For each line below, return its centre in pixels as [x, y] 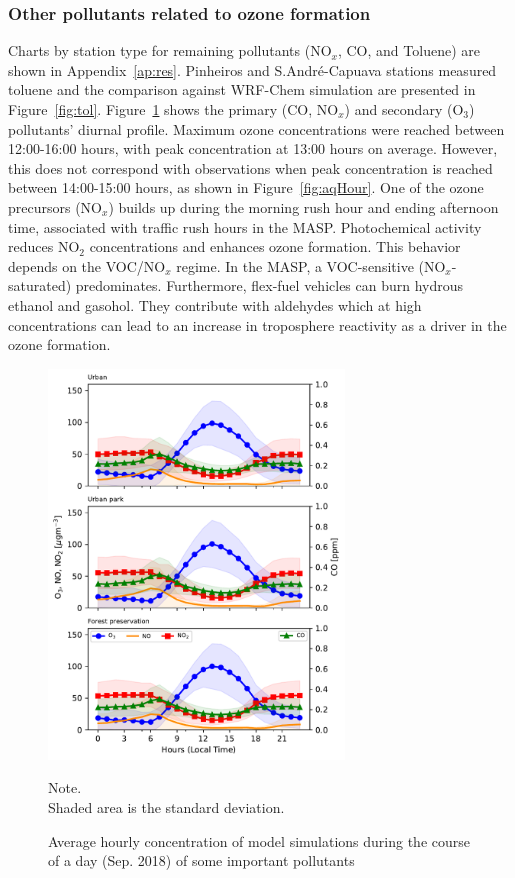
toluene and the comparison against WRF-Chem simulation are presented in [242, 89]
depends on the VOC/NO [87, 265]
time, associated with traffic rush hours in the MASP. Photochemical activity [245, 226]
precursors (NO [55, 206]
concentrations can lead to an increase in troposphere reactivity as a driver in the [257, 324]
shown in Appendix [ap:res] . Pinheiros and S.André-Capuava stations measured [252, 69]
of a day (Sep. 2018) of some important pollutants [201, 860]
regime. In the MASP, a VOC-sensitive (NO [311, 265]
